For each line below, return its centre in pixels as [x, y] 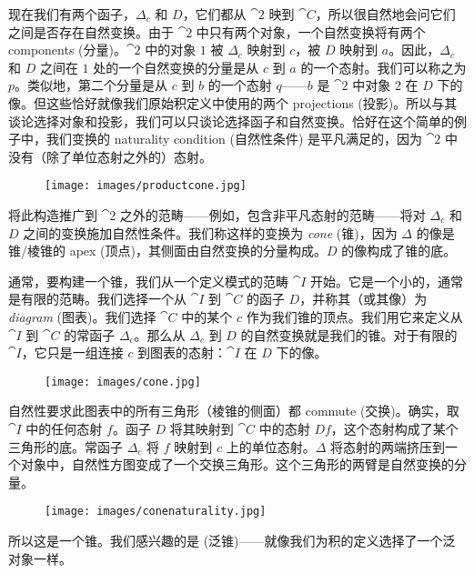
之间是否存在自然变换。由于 [91, 31]
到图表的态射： [182, 352]
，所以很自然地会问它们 [385, 14]
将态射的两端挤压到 [387, 446]
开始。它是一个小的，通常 [387, 281]
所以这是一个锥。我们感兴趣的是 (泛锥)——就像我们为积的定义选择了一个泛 [232, 541]
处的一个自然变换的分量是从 [176, 67]
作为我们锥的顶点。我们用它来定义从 [354, 316]
